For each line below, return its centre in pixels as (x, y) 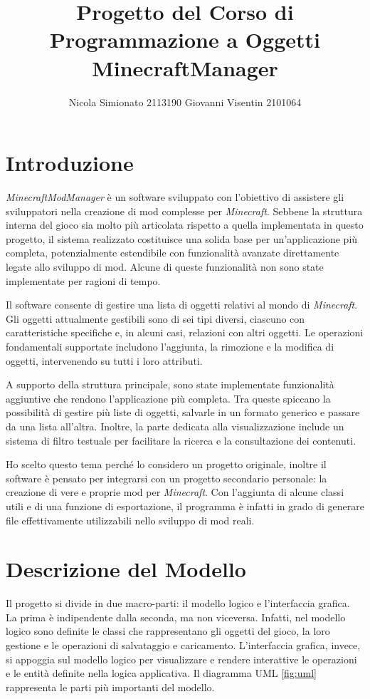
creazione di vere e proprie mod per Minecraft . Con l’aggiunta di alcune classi (175, 492)
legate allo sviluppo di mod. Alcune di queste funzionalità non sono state (165, 266)
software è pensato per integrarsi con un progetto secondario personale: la (166, 478)
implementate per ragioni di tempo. (83, 280)
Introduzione (70, 163)
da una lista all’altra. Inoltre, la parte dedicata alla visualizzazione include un (175, 426)
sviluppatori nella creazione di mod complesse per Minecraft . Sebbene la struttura (184, 211)
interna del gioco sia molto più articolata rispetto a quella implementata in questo (185, 225)
